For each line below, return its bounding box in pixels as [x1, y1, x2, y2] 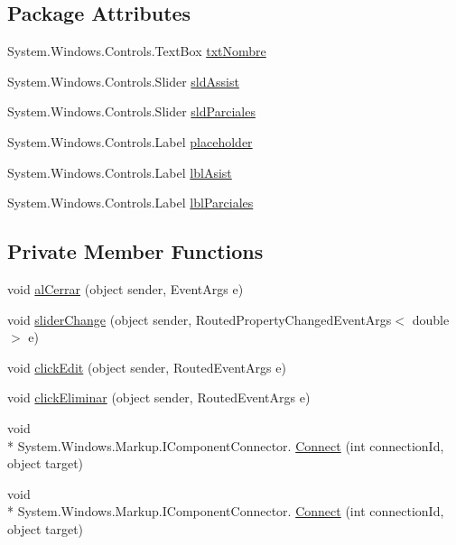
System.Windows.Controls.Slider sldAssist [7, 71, 239, 90]
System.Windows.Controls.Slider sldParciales [7, 102, 256, 121]
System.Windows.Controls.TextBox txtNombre [7, 42, 266, 60]
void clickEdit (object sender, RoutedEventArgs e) [7, 357, 286, 376]
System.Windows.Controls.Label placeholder [7, 132, 253, 151]
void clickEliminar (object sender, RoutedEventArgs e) [7, 388, 311, 407]
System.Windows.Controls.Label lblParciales [7, 193, 254, 212]
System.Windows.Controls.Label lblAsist [7, 162, 232, 181]
